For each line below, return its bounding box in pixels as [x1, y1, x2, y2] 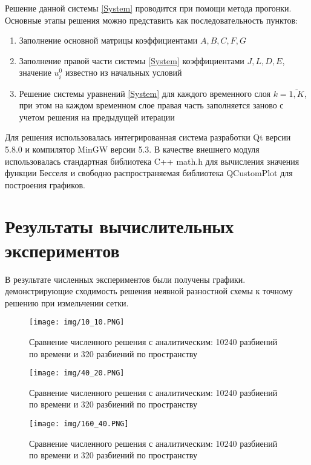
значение [19, 66, 51, 79]
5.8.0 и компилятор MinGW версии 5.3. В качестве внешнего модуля [5, 142, 260, 155]
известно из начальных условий [65, 66, 182, 79]
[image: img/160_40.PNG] [29, 420, 129, 429]
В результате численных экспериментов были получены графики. [5, 272, 246, 285]
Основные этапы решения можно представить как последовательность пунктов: [5, 13, 298, 26]
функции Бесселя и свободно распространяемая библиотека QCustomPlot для [5, 167, 293, 179]
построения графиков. [5, 178, 85, 191]
